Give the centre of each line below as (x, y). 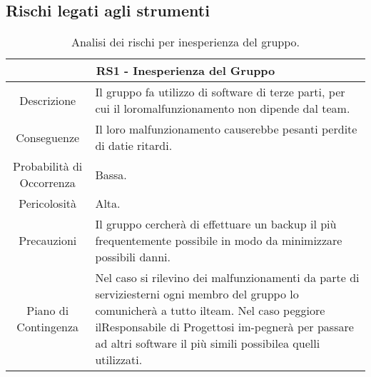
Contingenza (48, 327)
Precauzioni (48, 241)
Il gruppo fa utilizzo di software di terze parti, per (220, 92)
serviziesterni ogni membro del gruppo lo (197, 294)
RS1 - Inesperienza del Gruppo (185, 71)
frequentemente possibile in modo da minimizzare (219, 241)
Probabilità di (48, 166)
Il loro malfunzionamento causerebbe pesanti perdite (226, 129)
